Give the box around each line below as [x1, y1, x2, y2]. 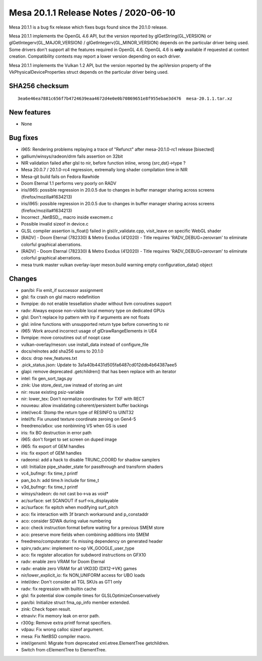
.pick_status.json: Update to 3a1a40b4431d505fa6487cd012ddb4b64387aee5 [21, 362, 177, 368]
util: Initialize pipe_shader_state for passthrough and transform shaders [21, 464, 164, 469]
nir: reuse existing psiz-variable [21, 389, 84, 395]
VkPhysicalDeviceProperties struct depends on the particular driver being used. [9, 69, 169, 75]
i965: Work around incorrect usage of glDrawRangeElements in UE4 [21, 328, 157, 334]
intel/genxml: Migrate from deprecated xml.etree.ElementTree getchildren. [21, 640, 169, 646]
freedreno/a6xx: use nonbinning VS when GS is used [21, 423, 127, 429]
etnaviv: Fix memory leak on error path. [21, 613, 100, 619]
